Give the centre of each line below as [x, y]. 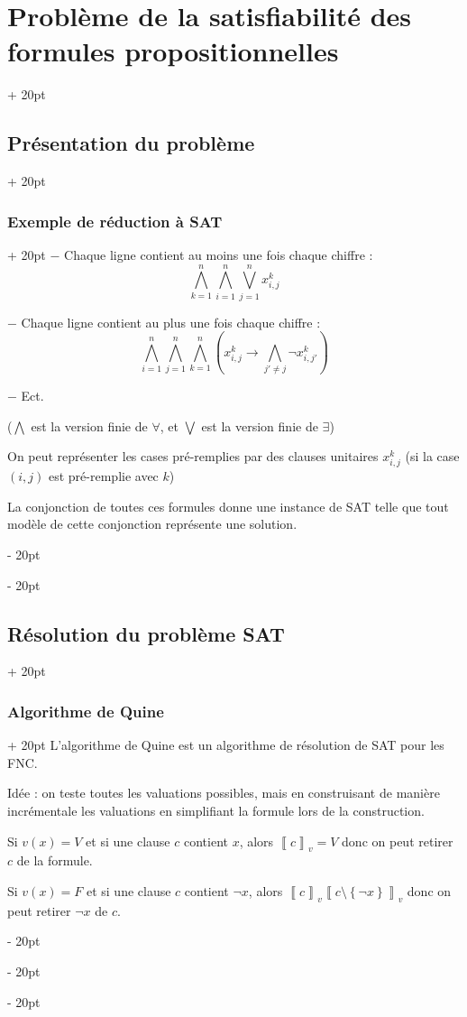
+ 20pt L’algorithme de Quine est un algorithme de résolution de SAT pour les [226, 745]
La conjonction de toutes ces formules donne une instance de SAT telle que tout [228, 506]
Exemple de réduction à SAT [115, 221]
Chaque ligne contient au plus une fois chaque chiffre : [171, 322]
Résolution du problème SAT [146, 633]
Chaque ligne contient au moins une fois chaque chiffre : [219, 254]
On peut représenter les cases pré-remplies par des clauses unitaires [193, 456]
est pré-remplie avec [103, 476]
